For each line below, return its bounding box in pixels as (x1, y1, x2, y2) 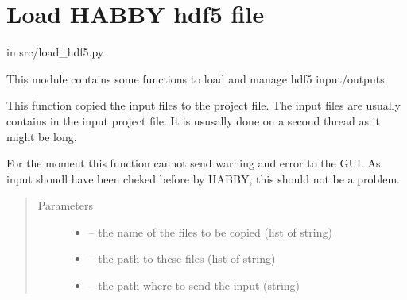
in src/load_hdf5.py (6, 44, 104, 60)
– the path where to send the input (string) (88, 277, 300, 294)
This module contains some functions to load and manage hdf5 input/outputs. (6, 70, 388, 87)
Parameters (37, 197, 93, 213)
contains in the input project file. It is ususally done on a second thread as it (6, 112, 380, 129)
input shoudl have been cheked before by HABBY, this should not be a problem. (6, 170, 400, 187)
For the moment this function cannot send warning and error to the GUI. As (6, 155, 381, 171)
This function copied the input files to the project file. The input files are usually (6, 97, 401, 113)
